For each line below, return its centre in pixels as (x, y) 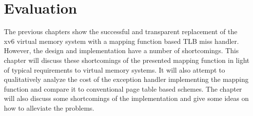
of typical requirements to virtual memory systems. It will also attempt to (115, 69)
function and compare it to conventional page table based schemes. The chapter (123, 88)
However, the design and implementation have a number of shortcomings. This (121, 50)
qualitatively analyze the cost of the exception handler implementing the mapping (126, 79)
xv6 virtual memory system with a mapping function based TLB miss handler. (121, 41)
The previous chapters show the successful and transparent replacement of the (121, 31)
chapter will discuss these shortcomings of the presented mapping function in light (127, 60)
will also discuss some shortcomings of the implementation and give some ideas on (126, 98)
